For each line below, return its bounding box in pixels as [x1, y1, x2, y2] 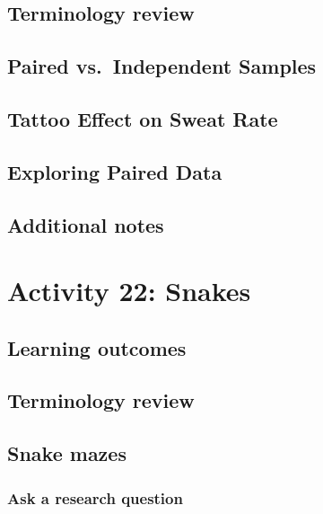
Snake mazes [7, 439, 127, 467]
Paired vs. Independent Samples [7, 52, 317, 80]
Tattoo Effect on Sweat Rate [7, 104, 278, 132]
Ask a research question [7, 486, 183, 509]
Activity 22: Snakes [7, 272, 251, 309]
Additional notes [7, 210, 164, 238]
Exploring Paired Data [7, 157, 223, 185]
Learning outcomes [7, 333, 187, 361]
